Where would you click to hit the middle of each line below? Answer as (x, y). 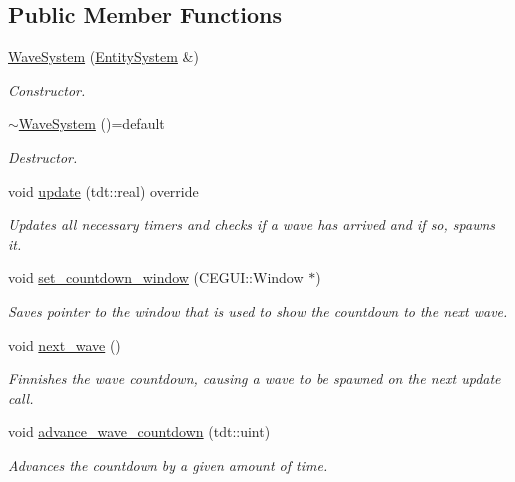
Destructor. (43, 156)
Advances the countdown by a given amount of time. (168, 464)
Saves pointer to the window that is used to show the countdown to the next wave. (258, 310)
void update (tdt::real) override (103, 190)
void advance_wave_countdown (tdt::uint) (139, 431)
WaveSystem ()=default (91, 123)
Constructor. (47, 89)
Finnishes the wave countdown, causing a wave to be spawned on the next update (254, 378)
